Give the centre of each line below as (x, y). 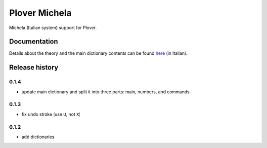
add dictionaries (38, 137)
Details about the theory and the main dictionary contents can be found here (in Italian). (98, 53)
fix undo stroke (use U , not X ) (51, 114)
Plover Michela (40, 13)
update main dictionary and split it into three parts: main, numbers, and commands (106, 92)
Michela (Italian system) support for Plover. (53, 28)
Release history (34, 67)
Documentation (34, 42)
